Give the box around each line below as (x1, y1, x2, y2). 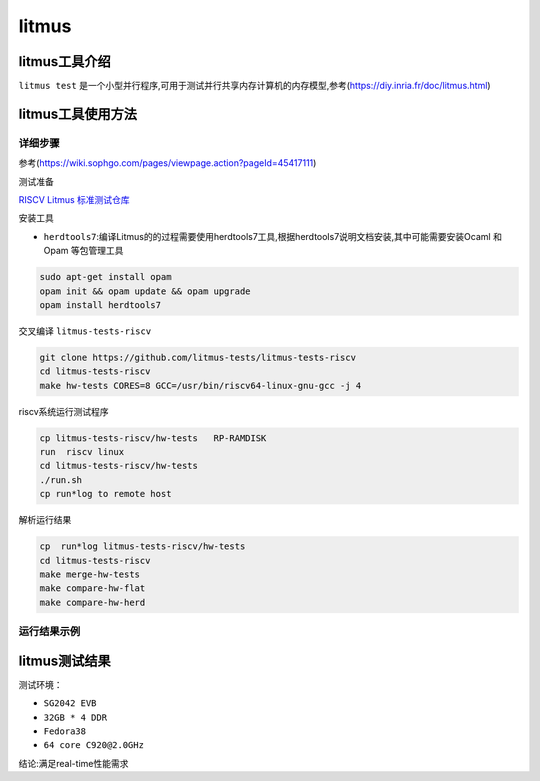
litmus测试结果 (18, 652, 112, 669)
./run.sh (39, 474, 83, 485)
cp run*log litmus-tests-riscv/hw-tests (39, 541, 246, 552)
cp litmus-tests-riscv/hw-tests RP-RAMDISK (39, 432, 267, 444)
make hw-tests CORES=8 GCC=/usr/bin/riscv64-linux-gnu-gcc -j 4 (39, 380, 362, 391)
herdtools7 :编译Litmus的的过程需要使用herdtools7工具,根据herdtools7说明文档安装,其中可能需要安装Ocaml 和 (43, 230, 502, 242)
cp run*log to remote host (39, 488, 172, 500)
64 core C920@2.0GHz (43, 740, 145, 751)
